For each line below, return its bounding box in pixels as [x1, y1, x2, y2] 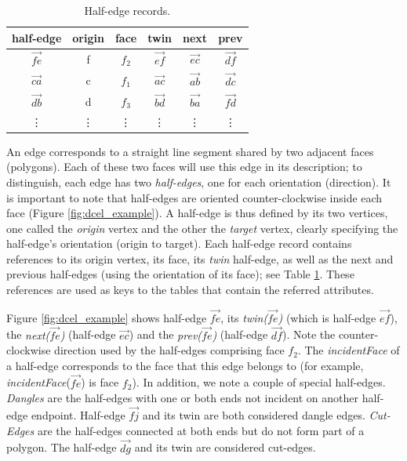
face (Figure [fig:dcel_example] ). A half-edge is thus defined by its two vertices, [6, 205, 388, 221]
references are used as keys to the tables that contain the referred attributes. [6, 281, 374, 298]
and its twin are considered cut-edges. [134, 439, 316, 456]
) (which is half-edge [278, 309, 376, 325]
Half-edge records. [84, 2, 171, 18]
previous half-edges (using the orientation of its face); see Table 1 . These [6, 266, 354, 282]
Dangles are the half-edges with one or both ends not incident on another [6, 390, 359, 406]
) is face [81, 374, 119, 390]
